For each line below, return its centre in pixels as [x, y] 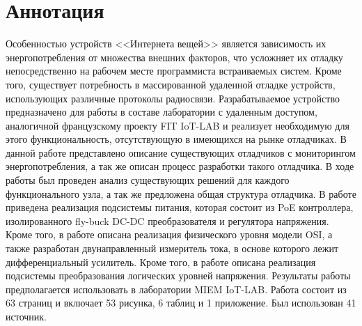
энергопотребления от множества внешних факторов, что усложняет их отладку [174, 57]
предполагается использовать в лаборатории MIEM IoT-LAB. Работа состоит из [176, 289]
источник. [26, 316]
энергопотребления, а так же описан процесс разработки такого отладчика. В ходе [180, 166]
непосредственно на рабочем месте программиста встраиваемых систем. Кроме [174, 71]
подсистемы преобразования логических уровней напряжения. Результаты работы [178, 275]
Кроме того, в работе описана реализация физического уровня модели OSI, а [169, 234]
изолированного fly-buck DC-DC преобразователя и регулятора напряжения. [167, 220]
